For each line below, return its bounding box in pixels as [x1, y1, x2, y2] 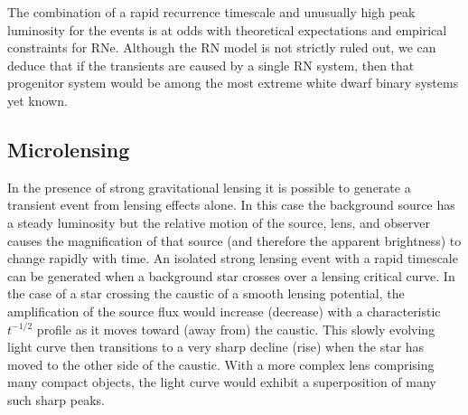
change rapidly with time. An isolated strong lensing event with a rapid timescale [7, 249, 458, 268]
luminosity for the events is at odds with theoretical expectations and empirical [7, 20, 447, 39]
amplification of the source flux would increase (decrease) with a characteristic [7, 301, 441, 320]
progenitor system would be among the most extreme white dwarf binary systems [7, 73, 459, 92]
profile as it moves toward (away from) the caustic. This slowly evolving [36, 319, 435, 338]
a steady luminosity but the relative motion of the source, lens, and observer [7, 212, 430, 231]
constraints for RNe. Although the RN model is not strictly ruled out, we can [7, 38, 436, 57]
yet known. [7, 90, 68, 109]
